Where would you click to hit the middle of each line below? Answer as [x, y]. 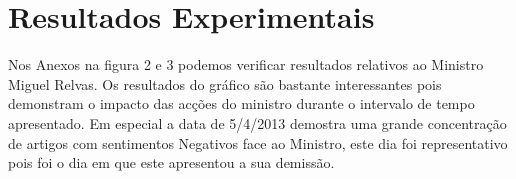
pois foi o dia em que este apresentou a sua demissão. [171, 162]
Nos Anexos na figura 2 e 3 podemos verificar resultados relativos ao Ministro [246, 64]
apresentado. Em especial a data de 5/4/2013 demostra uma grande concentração [257, 122]
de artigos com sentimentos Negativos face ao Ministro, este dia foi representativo [258, 142]
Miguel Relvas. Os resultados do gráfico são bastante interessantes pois [225, 83]
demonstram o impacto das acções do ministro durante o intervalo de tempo [241, 103]
